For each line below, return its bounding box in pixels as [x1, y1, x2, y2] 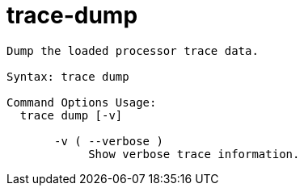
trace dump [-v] [19, 108, 123, 122]
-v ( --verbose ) [54, 134, 163, 148]
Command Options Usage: [6, 95, 157, 109]
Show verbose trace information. [88, 147, 300, 161]
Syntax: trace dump [6, 69, 129, 83]
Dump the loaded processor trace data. [6, 44, 259, 57]
